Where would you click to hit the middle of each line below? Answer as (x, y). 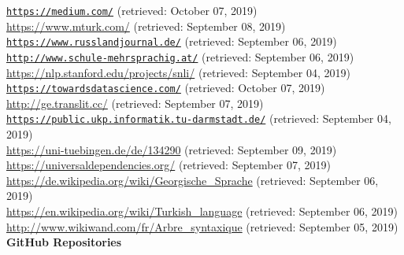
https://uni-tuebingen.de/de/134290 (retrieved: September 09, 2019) (172, 149)
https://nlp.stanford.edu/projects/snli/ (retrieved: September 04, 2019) (178, 72)
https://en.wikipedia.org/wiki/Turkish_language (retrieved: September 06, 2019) (202, 211)
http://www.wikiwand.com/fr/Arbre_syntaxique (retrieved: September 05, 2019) (202, 226)
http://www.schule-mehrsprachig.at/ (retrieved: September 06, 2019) (180, 56)
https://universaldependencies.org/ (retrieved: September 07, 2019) (169, 165)
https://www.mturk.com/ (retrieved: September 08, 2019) (146, 26)
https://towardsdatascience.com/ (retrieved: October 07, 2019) (166, 88)
